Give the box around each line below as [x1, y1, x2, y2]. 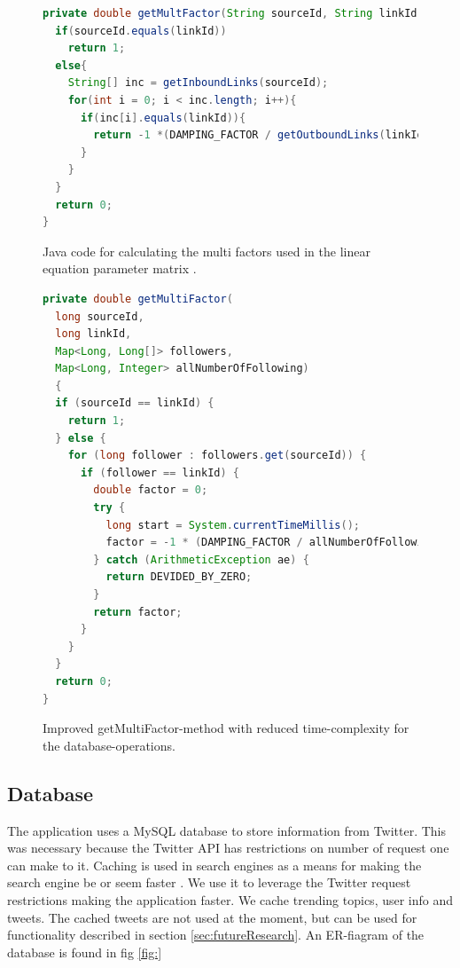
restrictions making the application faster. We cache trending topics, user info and [7, 890, 454, 909]
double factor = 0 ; [93, 484, 208, 497]
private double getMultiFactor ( [43, 292, 233, 305]
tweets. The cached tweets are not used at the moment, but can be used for [7, 908, 417, 926]
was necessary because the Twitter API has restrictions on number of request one [7, 838, 449, 857]
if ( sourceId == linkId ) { [55, 397, 214, 410]
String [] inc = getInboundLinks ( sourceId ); [67, 76, 329, 90]
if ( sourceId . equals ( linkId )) [55, 24, 227, 37]
